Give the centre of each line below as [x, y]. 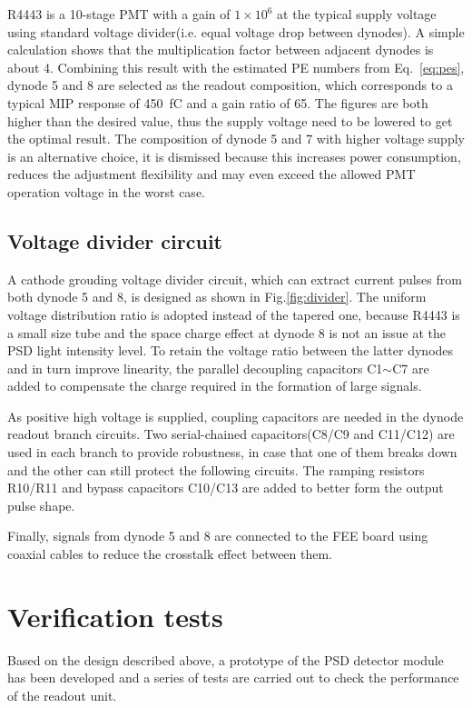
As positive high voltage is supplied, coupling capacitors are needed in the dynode [236, 416]
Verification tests [115, 616]
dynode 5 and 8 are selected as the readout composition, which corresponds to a [230, 85]
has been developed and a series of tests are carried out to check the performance [233, 678]
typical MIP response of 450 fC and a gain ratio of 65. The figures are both [218, 102]
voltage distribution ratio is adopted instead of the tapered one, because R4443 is [234, 314]
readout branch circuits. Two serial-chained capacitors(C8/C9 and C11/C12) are [231, 434]
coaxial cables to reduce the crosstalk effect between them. [170, 554]
